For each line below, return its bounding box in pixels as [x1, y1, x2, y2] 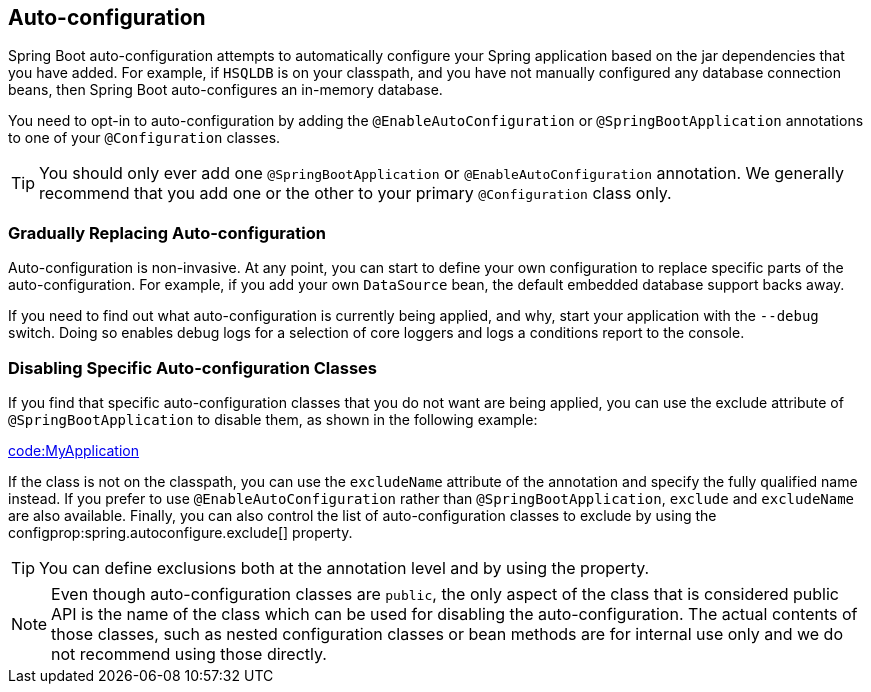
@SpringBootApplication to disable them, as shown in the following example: [8, 410, 538, 428]
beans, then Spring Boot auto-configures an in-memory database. [8, 81, 443, 99]
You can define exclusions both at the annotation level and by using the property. [39, 557, 650, 578]
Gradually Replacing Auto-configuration [8, 222, 326, 243]
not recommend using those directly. [51, 643, 327, 664]
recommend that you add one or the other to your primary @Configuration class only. [39, 183, 672, 204]
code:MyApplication [8, 441, 140, 459]
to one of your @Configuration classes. [8, 129, 281, 147]
